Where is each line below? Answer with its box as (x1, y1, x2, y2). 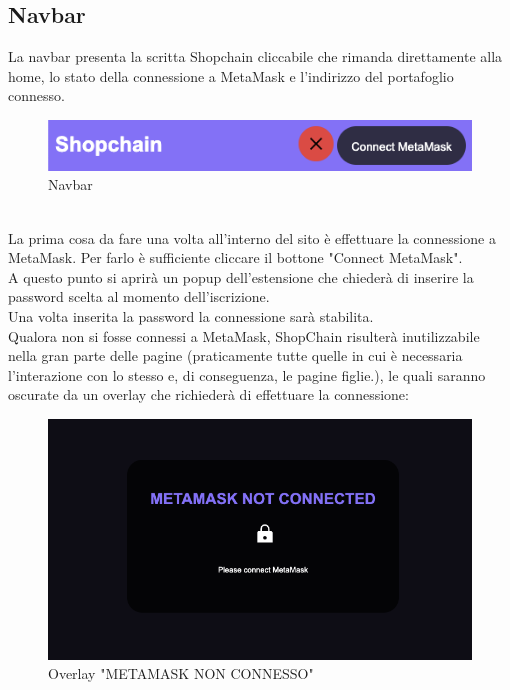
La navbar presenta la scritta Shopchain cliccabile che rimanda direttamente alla (8, 46, 503, 67)
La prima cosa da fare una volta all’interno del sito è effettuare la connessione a (8, 227, 496, 248)
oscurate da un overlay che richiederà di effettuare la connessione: (8, 384, 409, 405)
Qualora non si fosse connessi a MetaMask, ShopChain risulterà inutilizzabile (8, 325, 480, 346)
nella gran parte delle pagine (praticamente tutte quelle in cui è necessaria (8, 345, 463, 366)
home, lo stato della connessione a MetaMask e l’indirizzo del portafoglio (8, 65, 454, 86)
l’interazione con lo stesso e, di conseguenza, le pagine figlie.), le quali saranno (8, 364, 486, 385)
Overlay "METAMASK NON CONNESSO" (48, 663, 314, 684)
